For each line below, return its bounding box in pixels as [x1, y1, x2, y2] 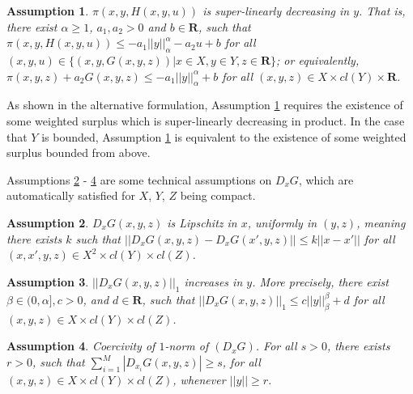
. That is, [359, 2, 406, 19]
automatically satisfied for [6, 187, 135, 204]
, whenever [172, 371, 226, 388]
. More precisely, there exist [252, 273, 389, 290]
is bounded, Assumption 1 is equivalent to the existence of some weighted [41, 128, 407, 145]
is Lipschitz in [167, 214, 237, 231]
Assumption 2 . [6, 214, 89, 231]
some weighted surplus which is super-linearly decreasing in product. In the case [6, 112, 405, 129]
